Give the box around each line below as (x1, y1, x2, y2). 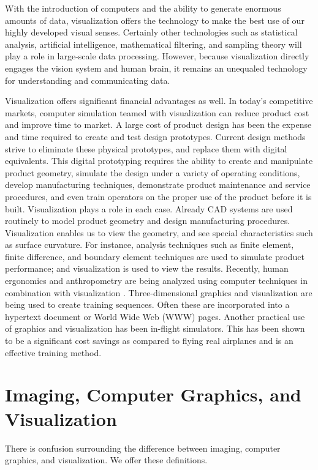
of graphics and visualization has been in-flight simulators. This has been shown (5, 322, 305, 335)
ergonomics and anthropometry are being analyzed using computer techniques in (5, 274, 308, 287)
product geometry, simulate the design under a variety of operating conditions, (5, 166, 300, 179)
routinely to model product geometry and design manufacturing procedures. (5, 214, 290, 227)
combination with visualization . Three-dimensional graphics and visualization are (5, 286, 312, 299)
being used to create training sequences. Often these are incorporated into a (5, 298, 290, 311)
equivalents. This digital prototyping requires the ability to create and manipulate (5, 154, 313, 167)
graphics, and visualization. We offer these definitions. (5, 453, 208, 466)
